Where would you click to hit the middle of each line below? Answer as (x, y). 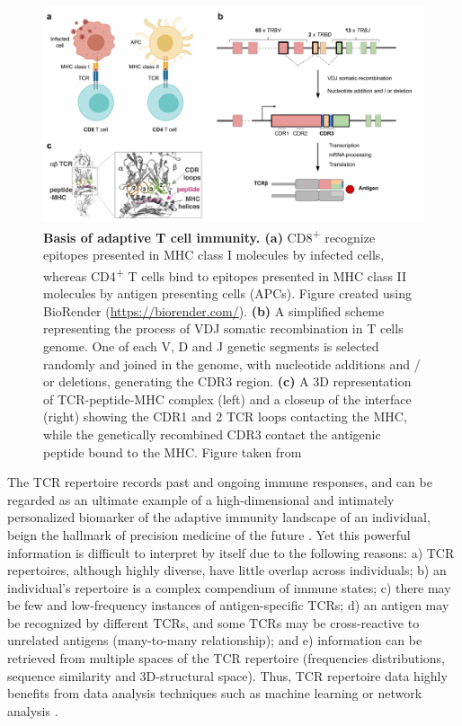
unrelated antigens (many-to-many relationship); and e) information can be (215, 640)
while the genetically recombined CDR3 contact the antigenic (212, 434)
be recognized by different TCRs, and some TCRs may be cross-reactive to (213, 622)
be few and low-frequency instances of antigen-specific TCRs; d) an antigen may (228, 605)
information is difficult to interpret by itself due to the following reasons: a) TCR (231, 552)
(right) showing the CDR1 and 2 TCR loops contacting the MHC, (225, 416)
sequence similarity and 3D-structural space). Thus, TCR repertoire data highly (227, 675)
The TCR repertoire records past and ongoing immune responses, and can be (220, 482)
